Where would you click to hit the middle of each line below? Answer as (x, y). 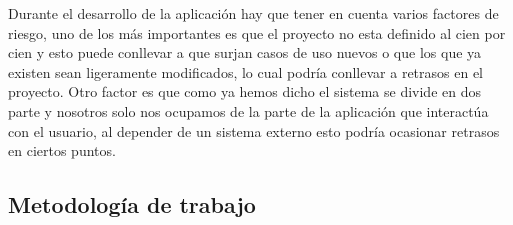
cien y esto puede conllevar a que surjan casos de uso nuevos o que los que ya (245, 52)
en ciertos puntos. (62, 150)
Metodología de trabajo (132, 204)
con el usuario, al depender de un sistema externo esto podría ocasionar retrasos (254, 130)
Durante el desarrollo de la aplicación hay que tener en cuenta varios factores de (253, 13)
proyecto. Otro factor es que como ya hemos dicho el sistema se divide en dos (244, 91)
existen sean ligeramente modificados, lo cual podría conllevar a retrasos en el (245, 71)
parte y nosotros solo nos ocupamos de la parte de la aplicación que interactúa (248, 110)
